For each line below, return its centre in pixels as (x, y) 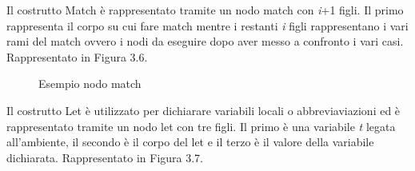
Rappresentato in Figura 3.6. (77, 56)
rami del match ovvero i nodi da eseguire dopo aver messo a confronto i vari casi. (205, 41)
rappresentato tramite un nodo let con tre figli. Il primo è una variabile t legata (201, 126)
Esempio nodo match (90, 84)
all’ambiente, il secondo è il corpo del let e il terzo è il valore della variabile (190, 142)
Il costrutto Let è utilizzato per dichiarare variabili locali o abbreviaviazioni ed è (204, 110)
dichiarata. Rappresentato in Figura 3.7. (105, 157)
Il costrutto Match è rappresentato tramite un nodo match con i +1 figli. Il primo (205, 10)
